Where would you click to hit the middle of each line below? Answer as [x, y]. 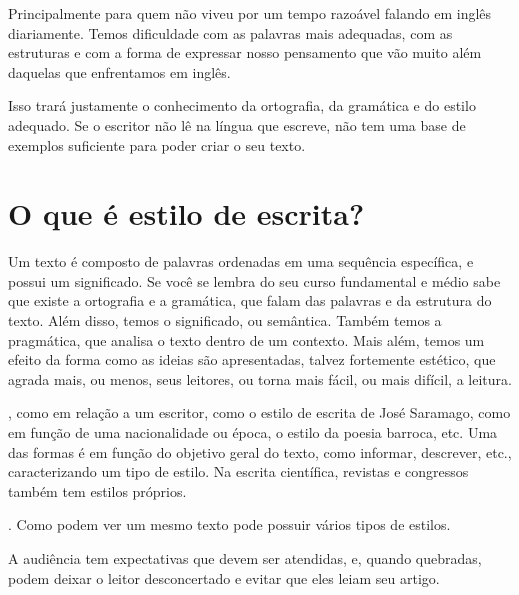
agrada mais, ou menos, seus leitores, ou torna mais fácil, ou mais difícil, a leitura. [260, 378]
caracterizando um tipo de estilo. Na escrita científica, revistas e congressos [238, 471]
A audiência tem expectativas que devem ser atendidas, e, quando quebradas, [245, 558]
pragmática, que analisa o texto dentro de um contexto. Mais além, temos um [246, 339]
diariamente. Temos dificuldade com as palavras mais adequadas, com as [230, 32]
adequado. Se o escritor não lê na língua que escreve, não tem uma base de [237, 124]
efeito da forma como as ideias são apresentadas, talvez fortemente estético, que [252, 359]
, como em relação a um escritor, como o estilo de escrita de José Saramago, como [259, 412]
